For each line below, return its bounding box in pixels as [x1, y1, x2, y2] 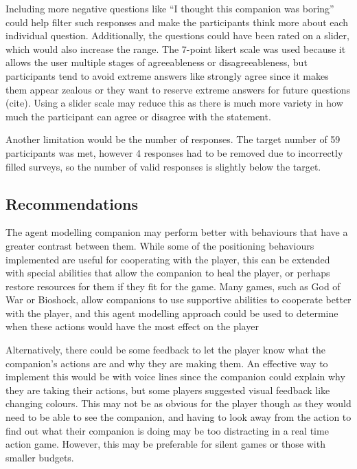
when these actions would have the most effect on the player [5, 319, 259, 334]
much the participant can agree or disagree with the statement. [5, 109, 271, 123]
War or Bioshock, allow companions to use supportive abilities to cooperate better [5, 292, 352, 307]
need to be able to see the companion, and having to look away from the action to [5, 410, 352, 424]
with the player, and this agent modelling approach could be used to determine [5, 305, 338, 320]
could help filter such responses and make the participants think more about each [5, 14, 349, 29]
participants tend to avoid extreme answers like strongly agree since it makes [5, 68, 329, 83]
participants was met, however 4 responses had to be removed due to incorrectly [5, 145, 343, 160]
